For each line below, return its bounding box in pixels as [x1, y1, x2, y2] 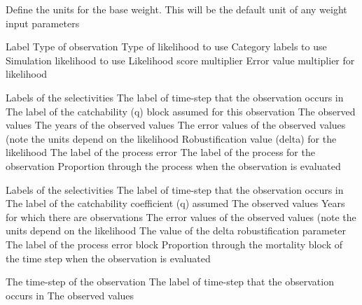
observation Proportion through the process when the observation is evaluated [6, 158, 341, 173]
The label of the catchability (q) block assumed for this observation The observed [6, 104, 356, 118]
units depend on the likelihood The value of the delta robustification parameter [6, 223, 347, 238]
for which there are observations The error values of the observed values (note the [6, 209, 356, 224]
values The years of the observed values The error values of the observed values [6, 118, 346, 132]
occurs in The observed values [6, 288, 134, 302]
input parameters [6, 15, 80, 30]
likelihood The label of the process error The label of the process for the [6, 145, 315, 159]
